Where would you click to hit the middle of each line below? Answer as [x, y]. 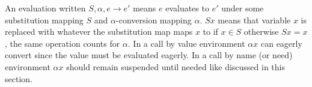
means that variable [254, 19]
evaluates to [187, 8]
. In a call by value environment [186, 43]
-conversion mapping [154, 19]
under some [243, 8]
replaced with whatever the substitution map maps [99, 31]
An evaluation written [45, 8]
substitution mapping [44, 19]
